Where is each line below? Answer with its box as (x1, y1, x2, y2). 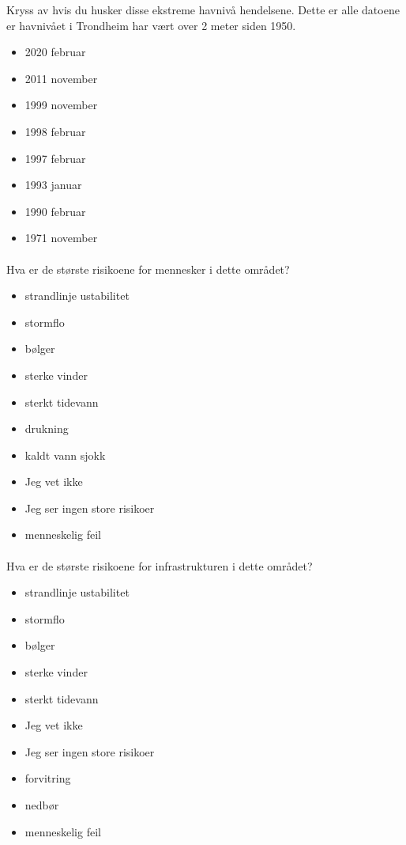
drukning (24, 420, 69, 437)
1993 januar (24, 176, 82, 193)
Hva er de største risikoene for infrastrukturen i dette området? (6, 557, 313, 574)
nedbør (24, 797, 59, 813)
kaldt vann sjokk (24, 446, 106, 463)
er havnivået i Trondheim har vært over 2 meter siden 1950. (6, 17, 296, 33)
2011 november (24, 70, 98, 86)
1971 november (24, 229, 98, 246)
